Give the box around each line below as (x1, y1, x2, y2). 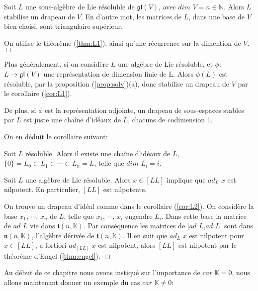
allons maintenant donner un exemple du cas (4, 277, 140, 287)
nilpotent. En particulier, (4, 184, 80, 194)
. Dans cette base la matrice (161, 210, 247, 221)
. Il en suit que (122, 230, 168, 240)
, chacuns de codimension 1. (128, 114, 213, 125)
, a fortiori (35, 240, 67, 250)
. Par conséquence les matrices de (83, 220, 185, 231)
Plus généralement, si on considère (4, 59, 109, 69)
